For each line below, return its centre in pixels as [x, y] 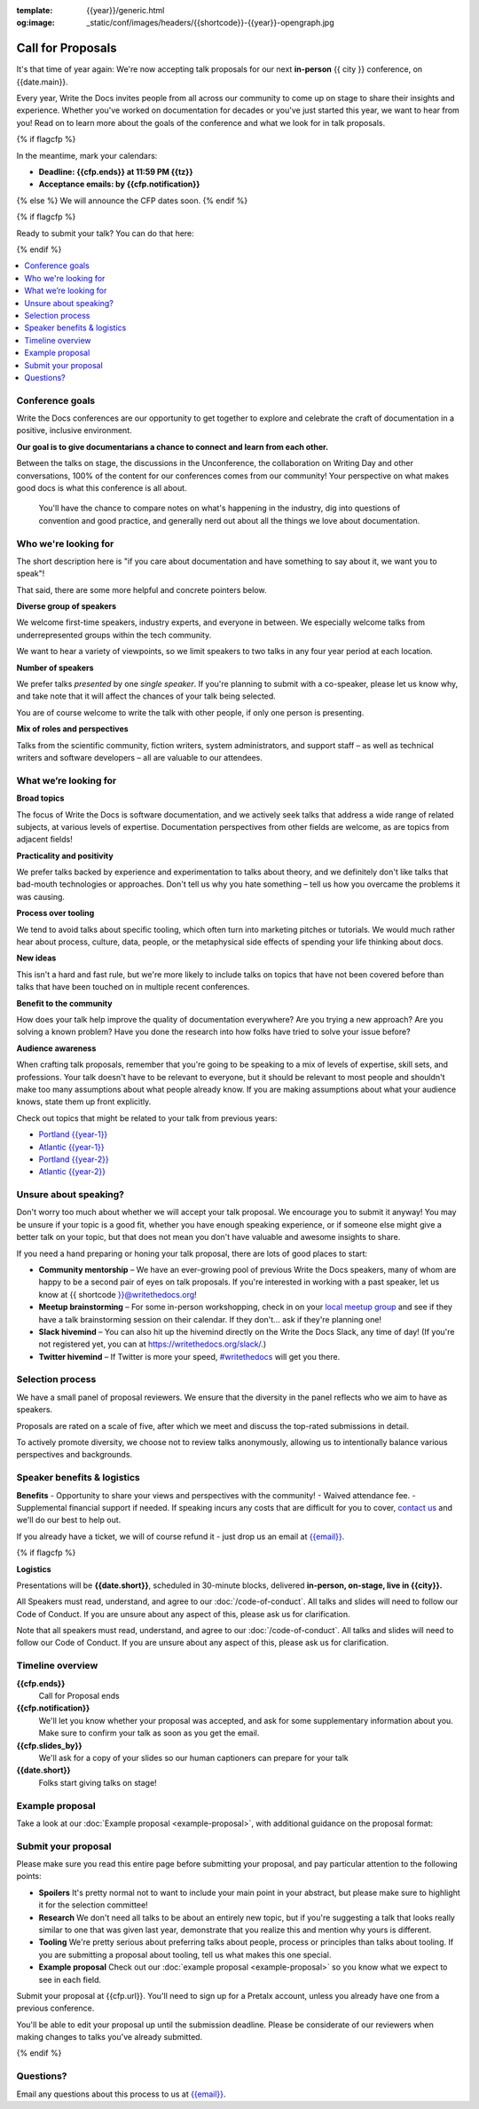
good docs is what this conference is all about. [102, 487]
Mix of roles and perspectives [72, 729]
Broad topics [40, 798]
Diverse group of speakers [67, 606]
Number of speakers [55, 667]
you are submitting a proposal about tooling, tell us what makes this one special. [185, 1955]
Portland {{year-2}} [74, 1159]
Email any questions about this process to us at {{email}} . [121, 2094]
